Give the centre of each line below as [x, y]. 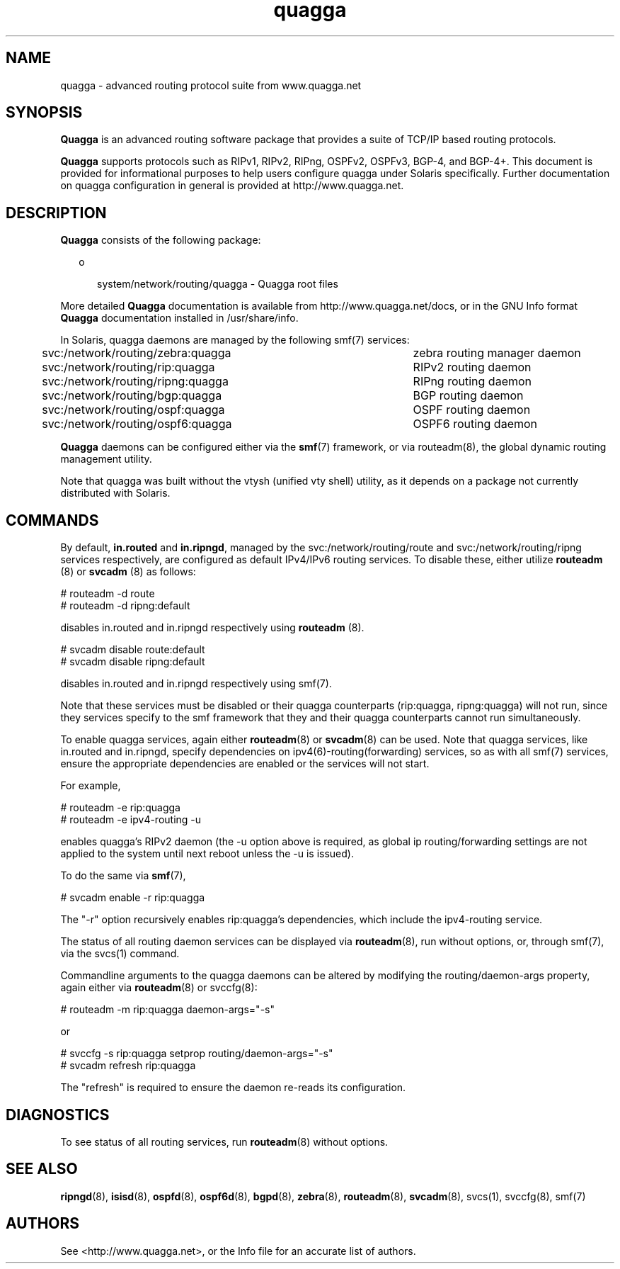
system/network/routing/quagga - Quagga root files [218, 284]
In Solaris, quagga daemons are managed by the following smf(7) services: [235, 340]
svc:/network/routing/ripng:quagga [135, 382]
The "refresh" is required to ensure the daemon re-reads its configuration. [233, 1088]
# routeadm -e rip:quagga [120, 808]
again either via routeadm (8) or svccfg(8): [159, 988]
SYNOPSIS [44, 113]
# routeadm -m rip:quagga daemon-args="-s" [167, 1010]
